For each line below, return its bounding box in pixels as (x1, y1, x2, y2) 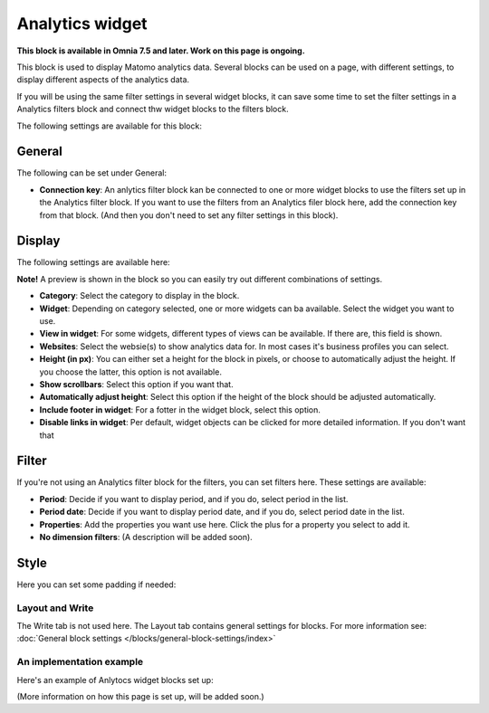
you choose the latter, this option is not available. (39, 366, 222, 377)
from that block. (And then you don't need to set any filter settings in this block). (39, 209, 339, 221)
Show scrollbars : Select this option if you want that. (39, 379, 235, 389)
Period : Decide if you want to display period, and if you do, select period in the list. (39, 493, 349, 504)
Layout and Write (16, 602, 94, 614)
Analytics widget (16, 14, 149, 33)
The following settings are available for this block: (16, 120, 203, 131)
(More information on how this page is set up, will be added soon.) (16, 691, 264, 701)
